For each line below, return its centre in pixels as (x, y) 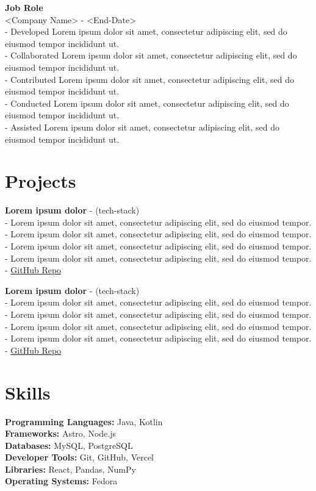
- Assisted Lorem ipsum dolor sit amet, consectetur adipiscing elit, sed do (142, 127)
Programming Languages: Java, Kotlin (84, 421)
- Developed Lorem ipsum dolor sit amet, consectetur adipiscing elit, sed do (146, 31)
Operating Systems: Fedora (61, 481)
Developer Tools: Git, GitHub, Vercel (80, 457)
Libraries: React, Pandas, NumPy (70, 469)
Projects (41, 181)
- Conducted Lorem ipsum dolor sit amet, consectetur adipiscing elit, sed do (147, 103)
